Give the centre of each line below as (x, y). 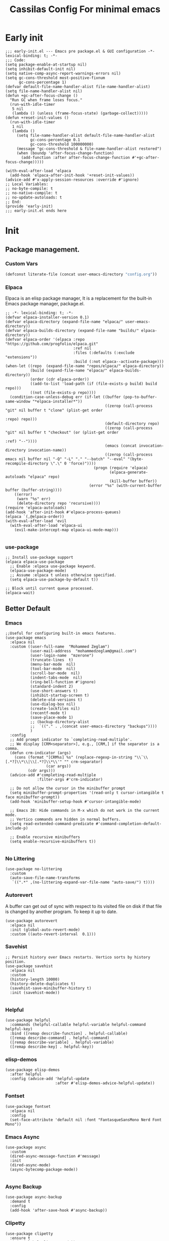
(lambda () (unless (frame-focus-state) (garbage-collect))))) (80, 113)
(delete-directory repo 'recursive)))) (58, 503)
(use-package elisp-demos (32, 1070)
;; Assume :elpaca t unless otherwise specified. (63, 575)
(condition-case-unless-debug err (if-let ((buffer (66, 397)
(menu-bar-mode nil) (53, 664)
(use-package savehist (29, 966)
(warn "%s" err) (34, 499)
